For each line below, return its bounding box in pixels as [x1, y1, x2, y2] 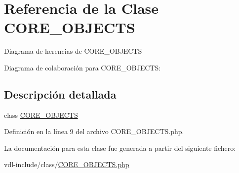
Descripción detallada [4, 86, 117, 102]
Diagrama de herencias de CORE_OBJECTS [4, 46, 142, 56]
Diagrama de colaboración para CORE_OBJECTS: [4, 62, 161, 72]
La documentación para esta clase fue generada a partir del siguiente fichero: [4, 142, 236, 153]
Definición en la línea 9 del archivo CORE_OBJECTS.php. [4, 126, 184, 137]
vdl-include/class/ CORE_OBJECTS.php [4, 159, 129, 170]
